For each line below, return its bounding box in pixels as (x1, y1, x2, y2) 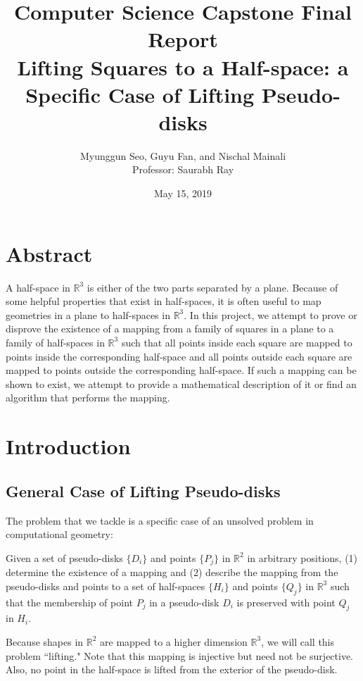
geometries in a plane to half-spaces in (6, 307, 170, 322)
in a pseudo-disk (149, 594, 219, 609)
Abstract (6, 239, 93, 268)
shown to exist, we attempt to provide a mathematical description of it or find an (6, 376, 357, 391)
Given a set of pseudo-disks (6, 550, 123, 565)
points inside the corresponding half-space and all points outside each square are (6, 349, 352, 363)
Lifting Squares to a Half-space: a (17, 52, 349, 81)
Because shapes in (6, 634, 84, 649)
